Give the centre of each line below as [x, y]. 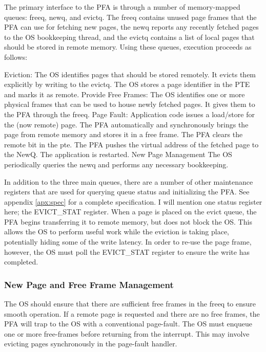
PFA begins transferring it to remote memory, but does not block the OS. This [128, 221]
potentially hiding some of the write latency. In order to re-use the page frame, [128, 242]
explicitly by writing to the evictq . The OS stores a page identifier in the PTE [127, 84]
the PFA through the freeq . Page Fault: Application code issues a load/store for [129, 114]
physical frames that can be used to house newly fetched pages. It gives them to [130, 104]
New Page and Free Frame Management [89, 284]
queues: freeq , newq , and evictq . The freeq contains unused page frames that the [130, 17]
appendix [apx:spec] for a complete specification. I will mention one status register [133, 201]
